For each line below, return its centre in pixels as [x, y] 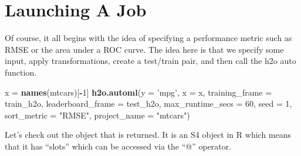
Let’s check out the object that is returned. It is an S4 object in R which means [148, 135]
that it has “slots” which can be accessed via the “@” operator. [118, 146]
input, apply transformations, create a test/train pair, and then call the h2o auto [150, 61]
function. [21, 72]
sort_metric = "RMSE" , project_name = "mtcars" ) [97, 115]
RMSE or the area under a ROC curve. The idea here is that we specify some [144, 49]
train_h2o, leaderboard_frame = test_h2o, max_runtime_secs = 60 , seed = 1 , [148, 104]
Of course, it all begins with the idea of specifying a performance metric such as [148, 38]
